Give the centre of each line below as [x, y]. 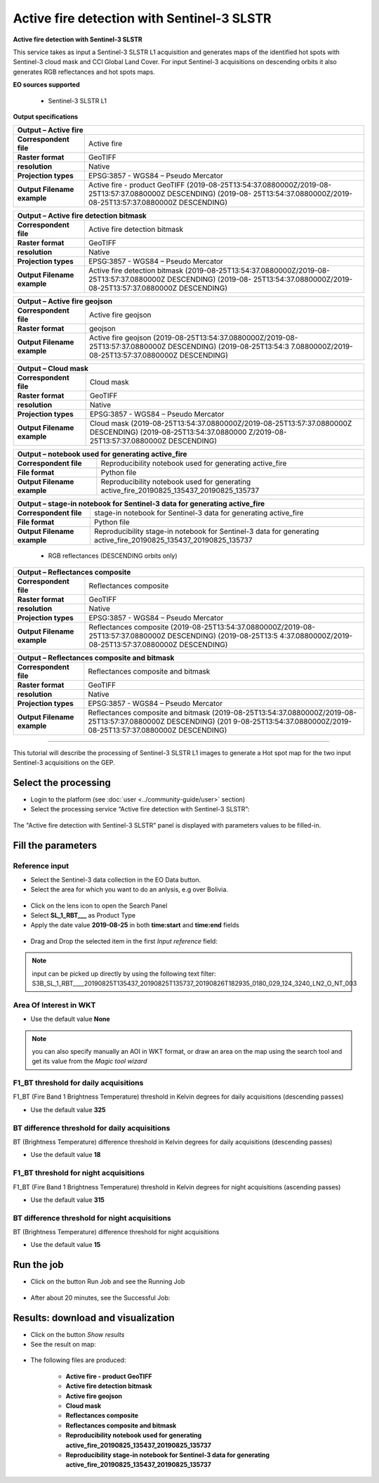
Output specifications [46, 117]
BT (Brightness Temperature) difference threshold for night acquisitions [116, 1232]
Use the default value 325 [68, 1109]
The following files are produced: [78, 1360]
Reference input [41, 865]
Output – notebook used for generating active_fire [102, 455]
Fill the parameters [55, 845]
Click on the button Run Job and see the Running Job [108, 1281]
